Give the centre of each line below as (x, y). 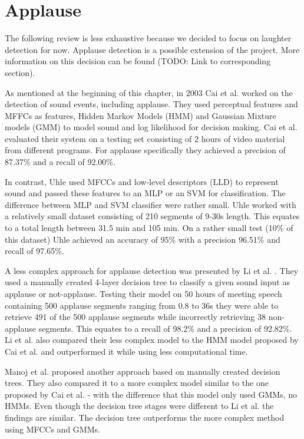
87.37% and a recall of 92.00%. (60, 162)
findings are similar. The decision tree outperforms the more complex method (145, 417)
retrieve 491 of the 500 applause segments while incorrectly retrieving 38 (135, 317)
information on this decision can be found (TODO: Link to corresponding (138, 61)
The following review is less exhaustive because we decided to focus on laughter (148, 38)
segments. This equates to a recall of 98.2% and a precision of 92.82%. (165, 328)
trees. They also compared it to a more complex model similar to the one (137, 383)
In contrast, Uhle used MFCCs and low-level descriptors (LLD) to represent (142, 181)
